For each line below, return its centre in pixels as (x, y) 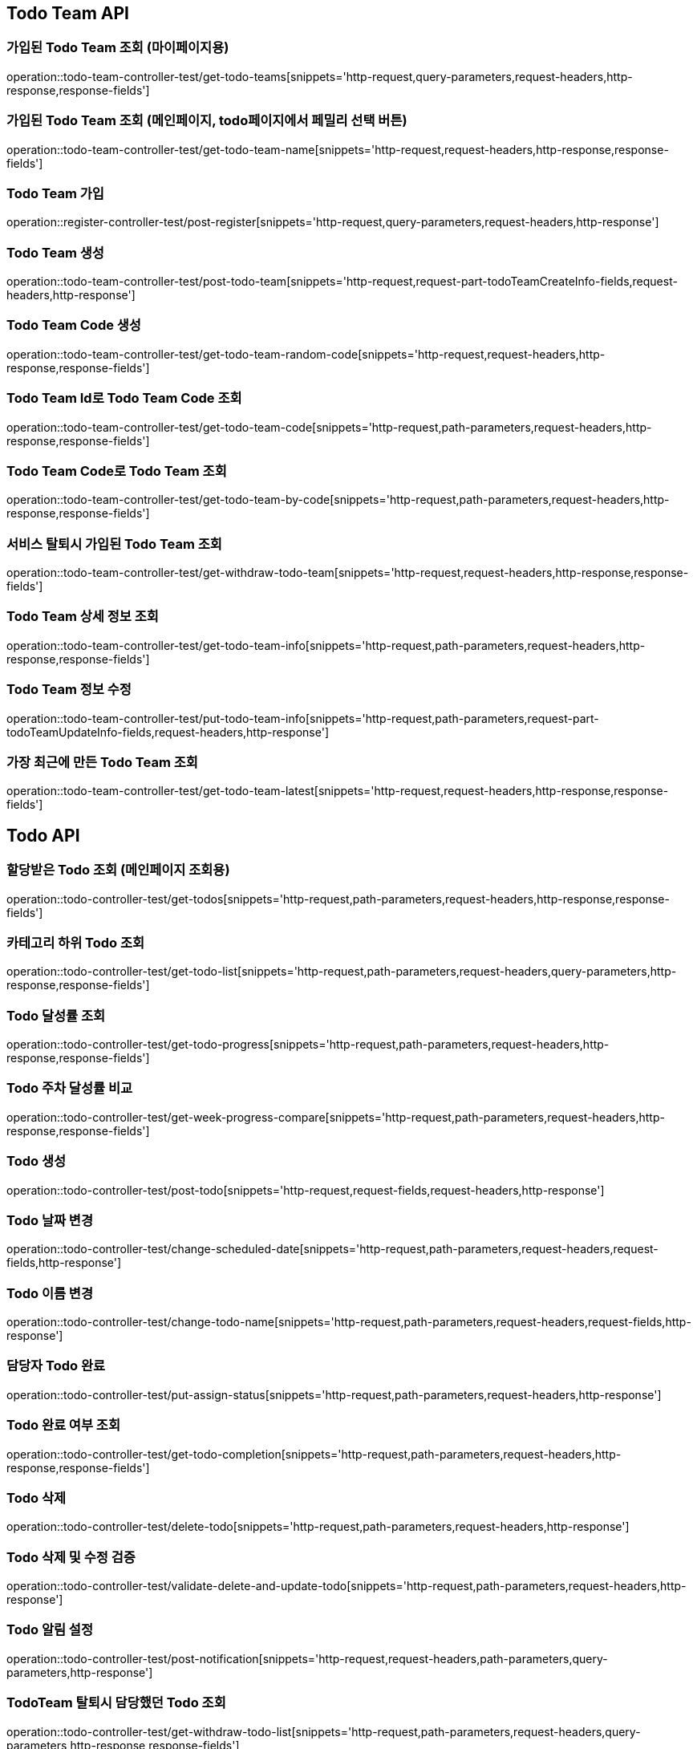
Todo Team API (68, 13)
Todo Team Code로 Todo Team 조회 (117, 471)
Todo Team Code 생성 (74, 325)
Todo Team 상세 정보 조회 (83, 617)
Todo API (43, 835)
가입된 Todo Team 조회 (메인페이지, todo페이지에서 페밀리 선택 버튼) (207, 121)
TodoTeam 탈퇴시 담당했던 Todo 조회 (116, 1703)
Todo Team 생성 (55, 252)
